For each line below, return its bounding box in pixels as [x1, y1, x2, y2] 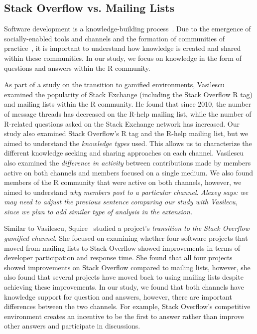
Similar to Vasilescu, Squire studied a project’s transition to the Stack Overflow [4, 223, 250, 233]
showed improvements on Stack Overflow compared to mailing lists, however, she [4, 262, 251, 272]
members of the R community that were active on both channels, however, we [4, 177, 242, 187]
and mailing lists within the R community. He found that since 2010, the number [4, 99, 252, 109]
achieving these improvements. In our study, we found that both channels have [4, 282, 244, 292]
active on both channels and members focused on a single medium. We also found [4, 167, 254, 177]
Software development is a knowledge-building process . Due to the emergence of [4, 23, 251, 34]
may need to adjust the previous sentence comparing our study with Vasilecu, [4, 196, 238, 207]
